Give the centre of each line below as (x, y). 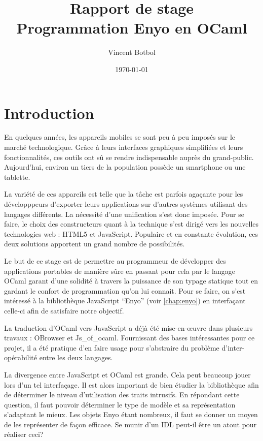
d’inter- (233, 347)
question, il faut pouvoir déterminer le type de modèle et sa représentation (120, 404)
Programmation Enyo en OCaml (132, 28)
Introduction (49, 113)
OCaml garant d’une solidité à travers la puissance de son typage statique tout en (131, 281)
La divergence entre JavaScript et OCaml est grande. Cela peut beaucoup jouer (127, 374)
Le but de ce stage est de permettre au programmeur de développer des (115, 260)
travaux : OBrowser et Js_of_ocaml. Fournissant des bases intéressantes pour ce (129, 338)
